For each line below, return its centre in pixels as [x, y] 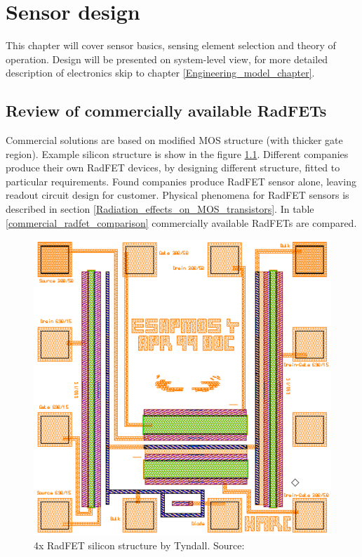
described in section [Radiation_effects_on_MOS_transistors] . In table [160, 209]
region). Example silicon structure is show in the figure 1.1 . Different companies [177, 153]
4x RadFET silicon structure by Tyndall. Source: [139, 545]
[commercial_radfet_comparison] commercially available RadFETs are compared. [181, 222]
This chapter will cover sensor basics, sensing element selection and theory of [171, 45]
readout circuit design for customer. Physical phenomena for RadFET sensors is [177, 195]
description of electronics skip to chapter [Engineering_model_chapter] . [160, 73]
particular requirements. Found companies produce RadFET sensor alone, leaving [181, 181]
